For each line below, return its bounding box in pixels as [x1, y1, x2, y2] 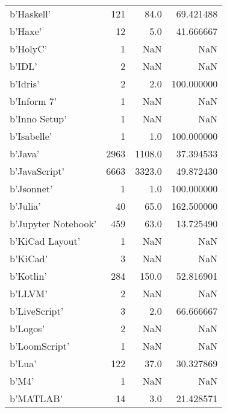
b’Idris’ [10, 77, 40, 90]
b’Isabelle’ [10, 129, 52, 143]
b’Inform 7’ [10, 94, 57, 108]
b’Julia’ [10, 199, 41, 213]
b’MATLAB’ [10, 391, 63, 405]
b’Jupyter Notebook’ [10, 216, 97, 230]
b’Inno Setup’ [10, 112, 67, 125]
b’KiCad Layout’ [10, 234, 81, 248]
